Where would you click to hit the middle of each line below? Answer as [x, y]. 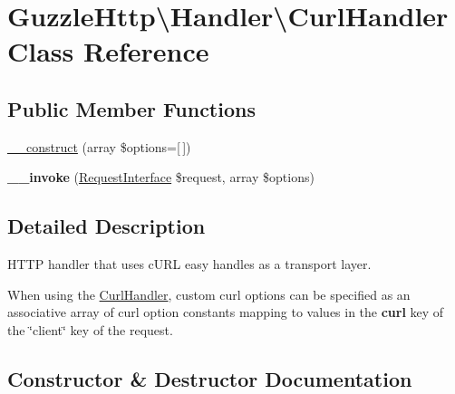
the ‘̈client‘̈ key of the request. [90, 329]
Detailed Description [106, 226]
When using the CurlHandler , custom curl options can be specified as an [209, 294]
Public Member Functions [131, 108]
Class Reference [108, 51]
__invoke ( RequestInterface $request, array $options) [161, 177]
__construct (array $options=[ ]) [99, 146]
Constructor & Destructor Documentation [210, 378]
